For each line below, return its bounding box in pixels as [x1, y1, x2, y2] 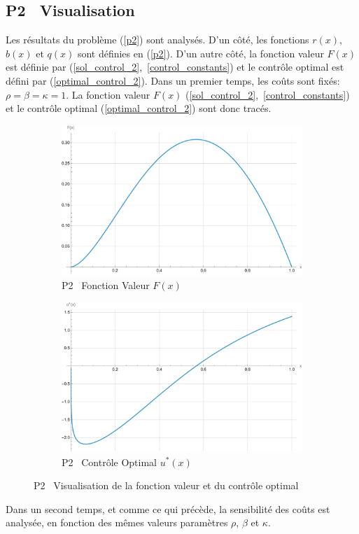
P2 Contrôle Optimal [62, 454, 157, 469]
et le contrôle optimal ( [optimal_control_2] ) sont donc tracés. [6, 101, 272, 115]
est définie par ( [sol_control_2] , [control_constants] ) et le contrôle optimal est [6, 59, 344, 74]
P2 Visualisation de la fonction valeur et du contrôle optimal [34, 478, 299, 493]
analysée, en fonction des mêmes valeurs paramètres [6, 515, 228, 530]
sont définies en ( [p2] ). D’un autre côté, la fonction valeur [77, 45, 324, 60]
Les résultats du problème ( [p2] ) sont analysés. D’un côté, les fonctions [6, 32, 309, 47]
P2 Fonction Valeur [62, 278, 150, 293]
